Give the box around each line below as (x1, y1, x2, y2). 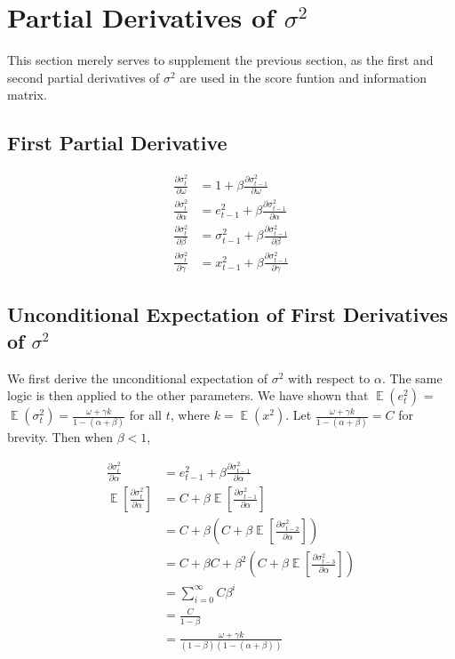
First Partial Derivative (7, 129, 227, 157)
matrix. (7, 85, 47, 104)
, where (170, 406, 211, 424)
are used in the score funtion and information (180, 68, 427, 86)
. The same (381, 368, 443, 387)
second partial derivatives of (7, 68, 160, 86)
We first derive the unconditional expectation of (7, 368, 268, 387)
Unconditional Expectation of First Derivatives (7, 301, 449, 328)
